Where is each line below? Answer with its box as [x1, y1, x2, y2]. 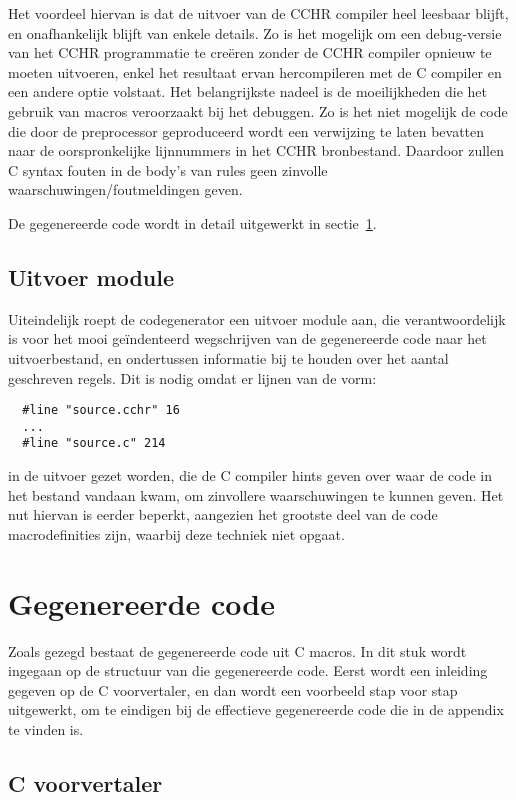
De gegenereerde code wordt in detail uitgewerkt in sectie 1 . [8, 212, 377, 233]
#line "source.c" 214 [22, 436, 166, 451]
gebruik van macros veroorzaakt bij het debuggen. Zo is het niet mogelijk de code [8, 100, 508, 121]
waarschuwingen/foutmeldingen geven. [8, 179, 243, 200]
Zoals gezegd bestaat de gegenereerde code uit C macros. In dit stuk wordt [8, 640, 467, 661]
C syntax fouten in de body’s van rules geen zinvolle [8, 159, 328, 180]
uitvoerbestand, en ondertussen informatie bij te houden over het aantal [8, 347, 449, 368]
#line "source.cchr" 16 [22, 403, 180, 418]
